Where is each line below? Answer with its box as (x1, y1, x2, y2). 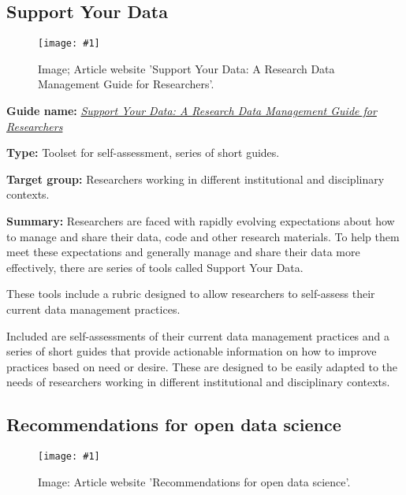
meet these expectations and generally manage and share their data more (6, 244, 360, 260)
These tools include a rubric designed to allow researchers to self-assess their (6, 285, 375, 302)
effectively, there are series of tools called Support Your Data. (6, 259, 304, 275)
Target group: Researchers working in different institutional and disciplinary (6, 170, 385, 187)
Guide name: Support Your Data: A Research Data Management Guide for (6, 102, 377, 119)
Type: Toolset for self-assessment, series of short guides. (6, 144, 280, 161)
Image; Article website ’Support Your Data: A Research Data (38, 60, 335, 76)
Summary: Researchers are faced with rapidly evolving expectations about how (6, 213, 395, 229)
